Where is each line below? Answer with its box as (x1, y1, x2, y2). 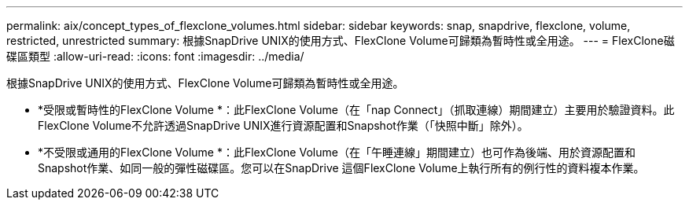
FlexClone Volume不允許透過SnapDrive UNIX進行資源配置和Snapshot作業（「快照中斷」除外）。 (38, 119, 529, 132)
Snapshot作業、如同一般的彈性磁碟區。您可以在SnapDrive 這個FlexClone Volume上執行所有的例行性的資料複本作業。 (38, 161, 645, 175)
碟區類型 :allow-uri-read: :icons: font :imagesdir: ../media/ (6, 50, 304, 63)
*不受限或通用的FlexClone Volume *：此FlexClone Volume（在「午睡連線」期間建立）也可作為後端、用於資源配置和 (38, 145, 636, 159)
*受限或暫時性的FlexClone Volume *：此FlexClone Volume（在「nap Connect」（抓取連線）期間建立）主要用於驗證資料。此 (38, 103, 675, 116)
